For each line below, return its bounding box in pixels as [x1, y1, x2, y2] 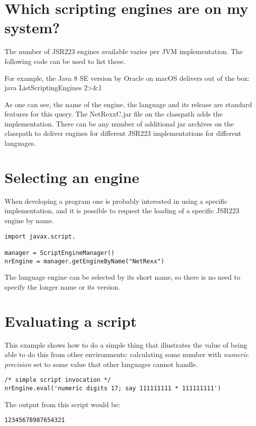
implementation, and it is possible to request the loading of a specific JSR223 [4, 205, 240, 216]
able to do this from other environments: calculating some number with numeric [4, 349, 249, 360]
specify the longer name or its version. [4, 281, 121, 292]
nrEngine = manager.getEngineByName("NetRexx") [4, 257, 165, 265]
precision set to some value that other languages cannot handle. [4, 359, 198, 369]
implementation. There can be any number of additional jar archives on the [4, 118, 234, 128]
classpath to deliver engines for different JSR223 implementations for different [4, 128, 242, 138]
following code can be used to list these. [4, 56, 126, 66]
